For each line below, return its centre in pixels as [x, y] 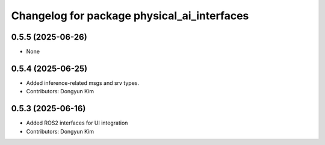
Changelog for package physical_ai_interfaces [130, 16]
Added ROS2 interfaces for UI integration [77, 123]
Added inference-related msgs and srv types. [83, 83]
